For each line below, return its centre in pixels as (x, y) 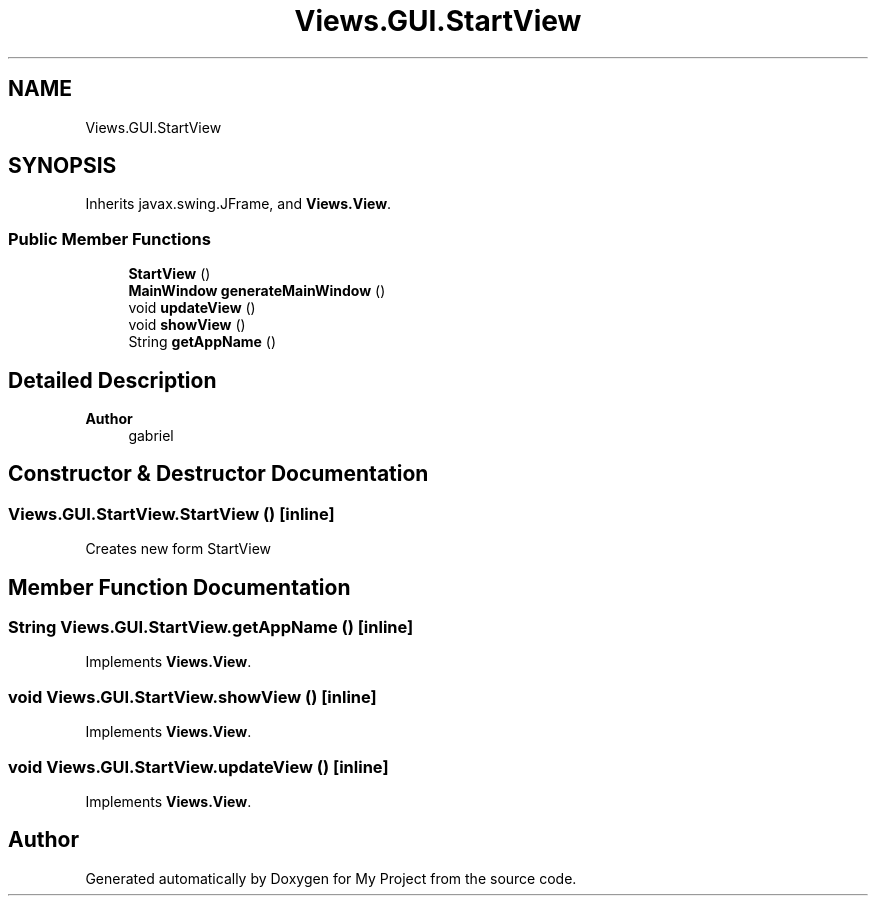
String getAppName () (202, 342)
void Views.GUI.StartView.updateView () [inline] (198, 766)
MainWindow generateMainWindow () (257, 291)
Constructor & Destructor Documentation (218, 474)
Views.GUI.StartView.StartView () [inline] (171, 513)
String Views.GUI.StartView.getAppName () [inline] (211, 627)
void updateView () (192, 308)
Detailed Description (112, 380)
